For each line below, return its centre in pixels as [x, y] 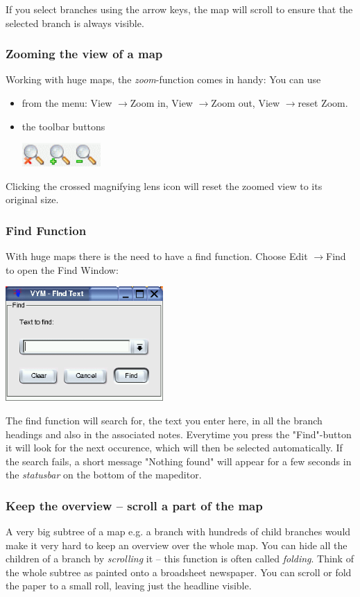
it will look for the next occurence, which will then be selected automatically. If [174, 448]
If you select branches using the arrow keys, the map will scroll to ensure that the [179, 9]
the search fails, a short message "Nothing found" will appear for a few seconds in [179, 461]
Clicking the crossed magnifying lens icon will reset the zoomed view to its [164, 185]
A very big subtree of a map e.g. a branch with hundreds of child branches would [178, 531]
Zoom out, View [246, 103]
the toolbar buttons [63, 126]
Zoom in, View [161, 103]
